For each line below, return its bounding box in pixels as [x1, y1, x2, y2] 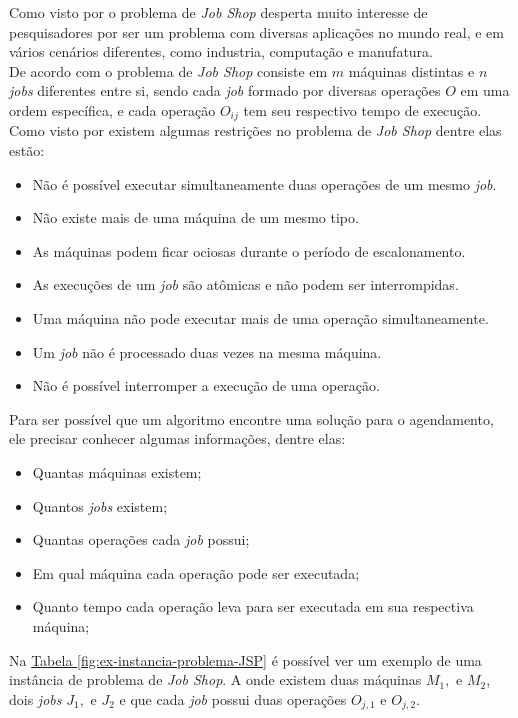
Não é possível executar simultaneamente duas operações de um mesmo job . [32, 173, 497, 194]
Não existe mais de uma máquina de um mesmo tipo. [32, 207, 359, 228]
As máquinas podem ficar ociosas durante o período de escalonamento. [32, 240, 466, 261]
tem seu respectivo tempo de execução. [243, 99, 482, 120]
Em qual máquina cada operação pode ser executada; [32, 562, 360, 583]
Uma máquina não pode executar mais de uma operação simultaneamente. [32, 307, 489, 328]
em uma [460, 80, 510, 101]
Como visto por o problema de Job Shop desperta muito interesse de [9, 2, 428, 22]
